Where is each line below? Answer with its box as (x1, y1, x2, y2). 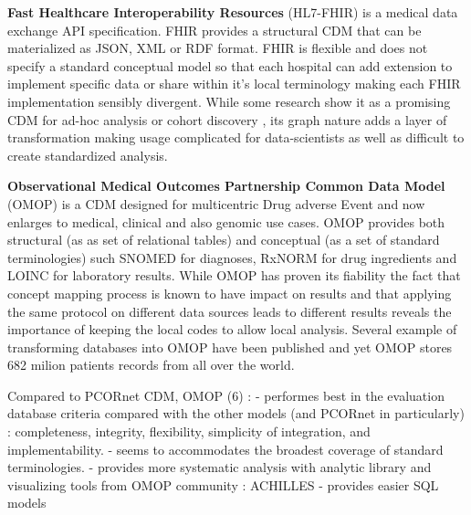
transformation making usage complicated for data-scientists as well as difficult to (7, 128, 465, 147)
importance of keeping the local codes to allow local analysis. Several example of (7, 320, 457, 339)
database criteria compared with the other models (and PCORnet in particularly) (7, 404, 465, 423)
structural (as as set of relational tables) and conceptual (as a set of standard (7, 230, 440, 249)
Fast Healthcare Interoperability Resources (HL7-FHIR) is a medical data (7, 3, 458, 21)
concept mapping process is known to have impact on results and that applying (7, 283, 452, 302)
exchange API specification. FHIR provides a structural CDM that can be (7, 20, 422, 39)
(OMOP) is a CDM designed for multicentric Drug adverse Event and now (7, 194, 425, 213)
